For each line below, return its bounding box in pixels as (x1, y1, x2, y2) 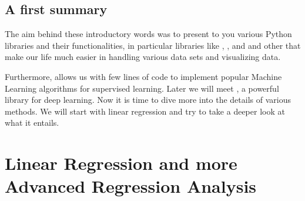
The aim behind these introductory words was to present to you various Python (5, 28, 292, 40)
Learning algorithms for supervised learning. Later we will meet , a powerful (5, 82, 279, 94)
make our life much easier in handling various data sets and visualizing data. (5, 51, 281, 63)
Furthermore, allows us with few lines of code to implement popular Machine (5, 70, 282, 82)
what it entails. (5, 116, 59, 129)
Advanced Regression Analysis (5, 174, 257, 198)
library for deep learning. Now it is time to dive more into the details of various (5, 93, 291, 106)
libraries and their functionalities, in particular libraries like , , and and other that (5, 39, 301, 51)
